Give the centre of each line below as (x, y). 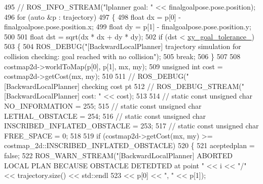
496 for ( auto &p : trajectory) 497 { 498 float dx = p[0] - (92, 16)
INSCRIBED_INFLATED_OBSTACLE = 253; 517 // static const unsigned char (131, 126)
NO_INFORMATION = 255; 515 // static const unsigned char (103, 105)
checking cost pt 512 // (118, 86)
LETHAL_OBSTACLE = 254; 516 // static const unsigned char (105, 116)
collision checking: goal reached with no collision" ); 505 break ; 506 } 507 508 (122, 56)
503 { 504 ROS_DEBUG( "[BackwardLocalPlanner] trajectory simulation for (123, 46)
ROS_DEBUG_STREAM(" (200, 86)
